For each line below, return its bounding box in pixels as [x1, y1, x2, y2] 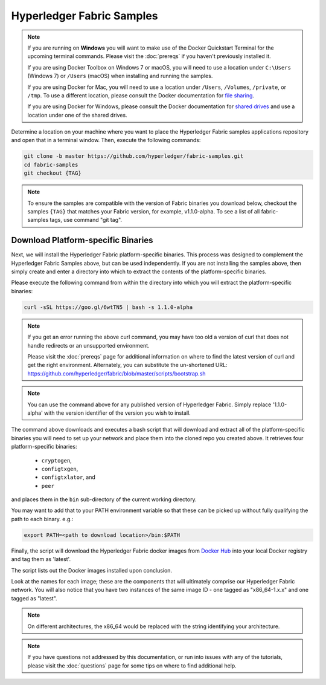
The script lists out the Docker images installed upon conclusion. [11, 567, 172, 574]
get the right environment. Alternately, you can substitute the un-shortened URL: [27, 362, 228, 369]
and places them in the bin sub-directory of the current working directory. [11, 496, 197, 503]
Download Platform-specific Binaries [11, 235, 153, 245]
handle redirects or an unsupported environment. [27, 342, 150, 349]
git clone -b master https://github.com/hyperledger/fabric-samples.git [24, 153, 244, 160]
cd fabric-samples [24, 161, 78, 168]
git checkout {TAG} [24, 170, 81, 177]
